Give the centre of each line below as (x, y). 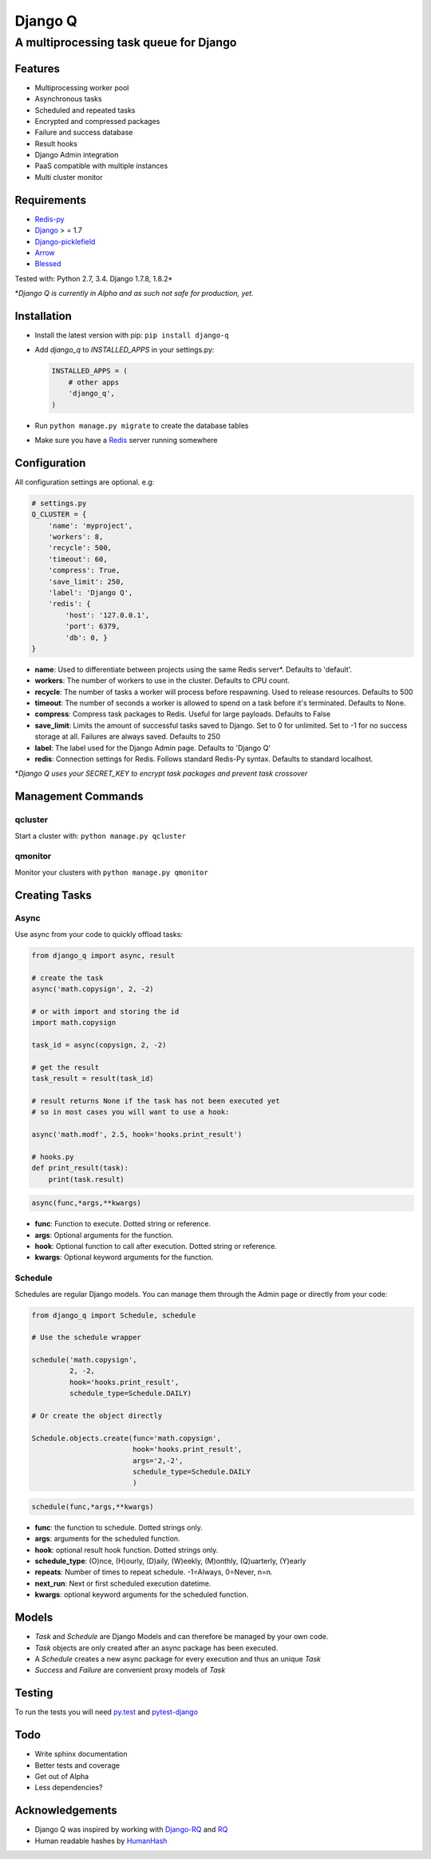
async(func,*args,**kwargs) (86, 1203)
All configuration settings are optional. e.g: (85, 482)
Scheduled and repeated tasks (85, 110)
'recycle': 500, (80, 548)
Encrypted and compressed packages (97, 121)
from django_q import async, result (103, 955)
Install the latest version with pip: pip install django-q (132, 335)
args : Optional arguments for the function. (104, 1235)
